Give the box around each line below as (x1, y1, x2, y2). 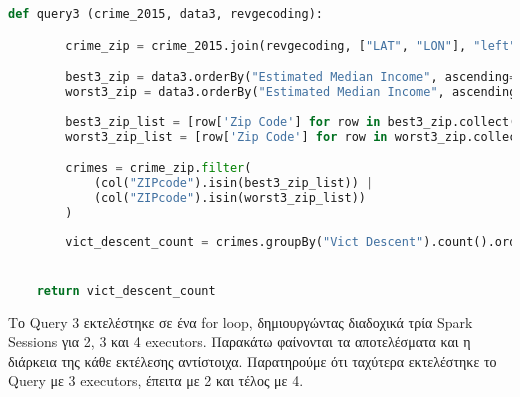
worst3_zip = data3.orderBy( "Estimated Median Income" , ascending (65, 84, 517, 99)
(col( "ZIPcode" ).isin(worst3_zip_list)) (93, 190, 366, 205)
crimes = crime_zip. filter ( (65, 161, 252, 176)
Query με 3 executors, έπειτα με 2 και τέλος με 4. (8, 370, 304, 391)
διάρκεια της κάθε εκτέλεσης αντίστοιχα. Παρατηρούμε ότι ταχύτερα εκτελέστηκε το (8, 350, 497, 371)
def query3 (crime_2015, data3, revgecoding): (8, 7, 323, 21)
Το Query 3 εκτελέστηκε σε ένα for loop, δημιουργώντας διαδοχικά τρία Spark (8, 311, 473, 332)
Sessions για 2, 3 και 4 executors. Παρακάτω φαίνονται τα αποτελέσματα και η (8, 331, 471, 352)
